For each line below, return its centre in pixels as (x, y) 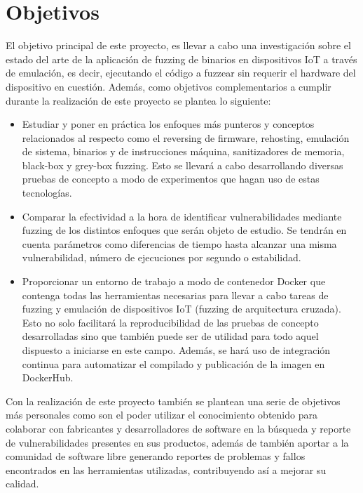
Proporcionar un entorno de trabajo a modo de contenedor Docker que (174, 281)
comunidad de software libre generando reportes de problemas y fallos (156, 456)
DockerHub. (48, 377)
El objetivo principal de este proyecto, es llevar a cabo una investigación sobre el (178, 45)
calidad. (22, 484)
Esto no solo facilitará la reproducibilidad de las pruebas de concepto (170, 322)
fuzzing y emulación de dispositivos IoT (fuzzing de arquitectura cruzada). (181, 309)
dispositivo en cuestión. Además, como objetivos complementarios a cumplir (169, 86)
